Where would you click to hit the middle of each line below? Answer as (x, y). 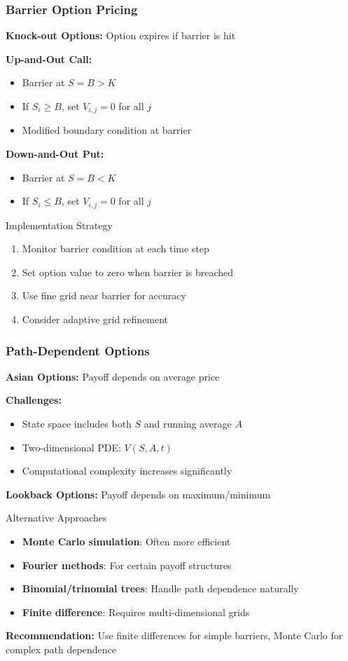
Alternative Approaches (56, 518)
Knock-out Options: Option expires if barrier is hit (121, 35)
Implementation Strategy (59, 225)
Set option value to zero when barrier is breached (128, 272)
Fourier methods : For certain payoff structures (127, 565)
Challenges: (34, 400)
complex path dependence (61, 649)
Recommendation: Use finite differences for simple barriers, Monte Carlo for (174, 635)
